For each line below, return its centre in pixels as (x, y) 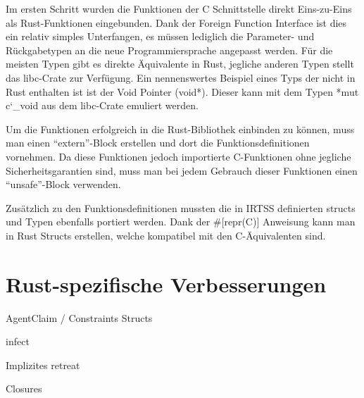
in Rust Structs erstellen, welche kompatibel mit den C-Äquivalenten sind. (166, 235)
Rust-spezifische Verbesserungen (166, 284)
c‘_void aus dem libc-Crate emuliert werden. (102, 105)
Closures (24, 388)
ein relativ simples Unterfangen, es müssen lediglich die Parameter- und (160, 36)
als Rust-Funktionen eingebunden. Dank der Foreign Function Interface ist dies (176, 22)
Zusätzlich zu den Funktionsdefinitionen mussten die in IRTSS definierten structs (181, 207)
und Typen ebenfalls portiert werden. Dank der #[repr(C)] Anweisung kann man (181, 222)
